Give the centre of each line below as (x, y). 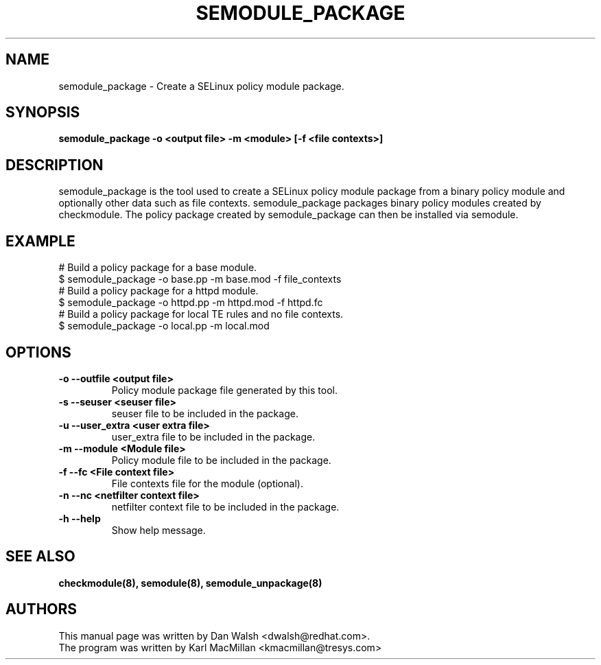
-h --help (80, 518)
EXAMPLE (40, 241)
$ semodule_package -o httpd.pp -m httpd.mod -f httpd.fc (191, 303)
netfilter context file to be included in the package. (225, 506)
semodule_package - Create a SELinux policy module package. (201, 86)
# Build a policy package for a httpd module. (158, 291)
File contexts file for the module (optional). (207, 483)
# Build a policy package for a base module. (158, 268)
